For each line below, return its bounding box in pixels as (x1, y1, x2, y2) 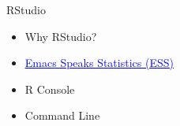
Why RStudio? (24, 28, 97, 44)
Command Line (24, 107, 100, 124)
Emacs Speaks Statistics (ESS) (24, 54, 174, 71)
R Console (24, 80, 75, 97)
